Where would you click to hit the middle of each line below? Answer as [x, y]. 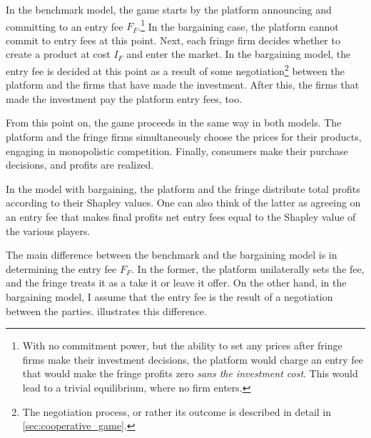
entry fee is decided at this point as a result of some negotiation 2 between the [175, 70]
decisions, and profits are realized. [80, 165]
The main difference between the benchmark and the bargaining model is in [172, 255]
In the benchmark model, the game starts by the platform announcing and [169, 9]
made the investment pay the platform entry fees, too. [124, 98]
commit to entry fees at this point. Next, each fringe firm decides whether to [173, 40]
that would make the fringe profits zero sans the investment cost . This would [190, 373]
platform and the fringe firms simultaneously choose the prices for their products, [184, 137]
